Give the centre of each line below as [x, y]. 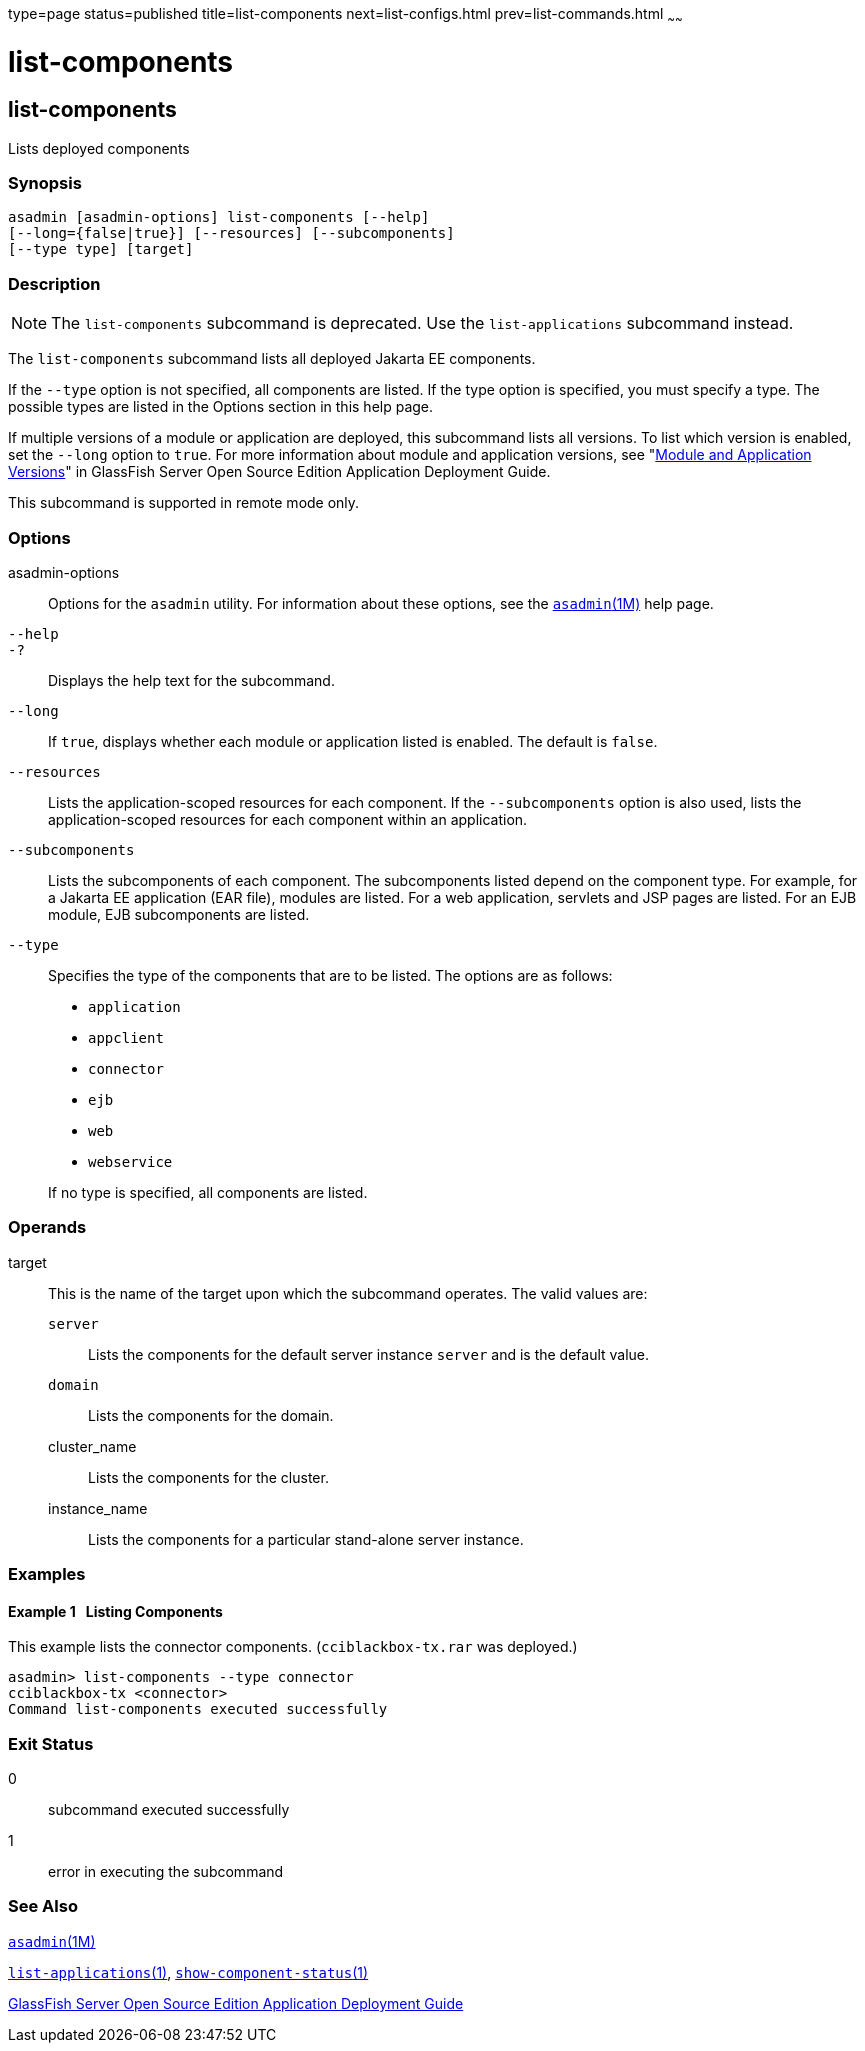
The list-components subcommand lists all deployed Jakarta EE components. [272, 359]
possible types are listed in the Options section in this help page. [221, 407]
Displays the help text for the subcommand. [191, 680]
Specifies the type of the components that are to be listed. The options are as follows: [330, 975]
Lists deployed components [99, 148]
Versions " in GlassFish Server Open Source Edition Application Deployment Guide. [279, 472]
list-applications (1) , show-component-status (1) [188, 1972]
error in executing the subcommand [166, 1872]
